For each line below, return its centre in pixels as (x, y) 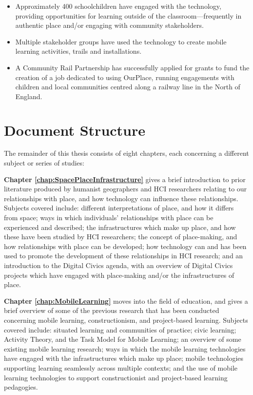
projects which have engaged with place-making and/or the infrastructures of (119, 275)
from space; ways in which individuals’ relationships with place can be (109, 218)
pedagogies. (21, 387)
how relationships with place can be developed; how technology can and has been (125, 246)
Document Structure (75, 130)
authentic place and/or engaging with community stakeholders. (109, 25)
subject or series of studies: (44, 163)
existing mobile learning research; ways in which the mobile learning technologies (125, 348)
